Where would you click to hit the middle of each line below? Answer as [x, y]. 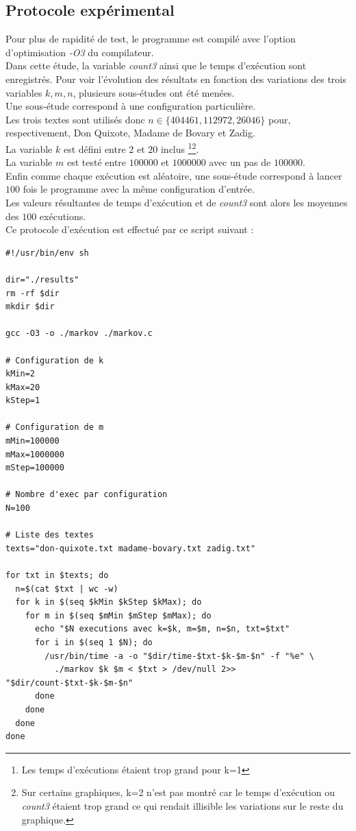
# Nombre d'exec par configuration [87, 495]
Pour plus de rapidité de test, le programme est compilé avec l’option [151, 39]
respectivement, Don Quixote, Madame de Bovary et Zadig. [130, 133]
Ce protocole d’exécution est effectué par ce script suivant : [130, 229]
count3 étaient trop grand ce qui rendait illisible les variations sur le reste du [182, 805]
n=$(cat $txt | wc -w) [67, 589]
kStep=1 [23, 401]
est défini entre [94, 148]
